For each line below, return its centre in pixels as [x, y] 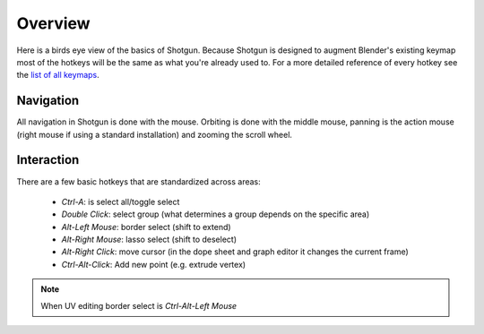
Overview [53, 23]
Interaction [48, 160]
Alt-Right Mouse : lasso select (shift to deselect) [149, 240]
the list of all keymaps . [58, 75]
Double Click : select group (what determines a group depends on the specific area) [216, 214]
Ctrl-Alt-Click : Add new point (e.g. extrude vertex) [154, 264]
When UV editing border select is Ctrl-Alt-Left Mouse [139, 305]
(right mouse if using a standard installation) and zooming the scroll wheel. [155, 134]
